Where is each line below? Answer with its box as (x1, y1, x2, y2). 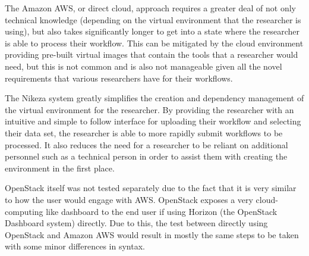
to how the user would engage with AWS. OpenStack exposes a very (5, 193, 253, 205)
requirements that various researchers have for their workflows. (5, 71, 233, 84)
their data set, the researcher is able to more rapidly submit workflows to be (5, 126, 283, 139)
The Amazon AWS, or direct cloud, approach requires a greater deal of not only (5, 2, 296, 14)
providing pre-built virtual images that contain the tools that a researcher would (5, 48, 298, 61)
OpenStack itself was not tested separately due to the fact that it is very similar (5, 182, 297, 194)
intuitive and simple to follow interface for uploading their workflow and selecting (5, 115, 301, 127)
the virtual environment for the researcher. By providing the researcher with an (5, 103, 294, 115)
